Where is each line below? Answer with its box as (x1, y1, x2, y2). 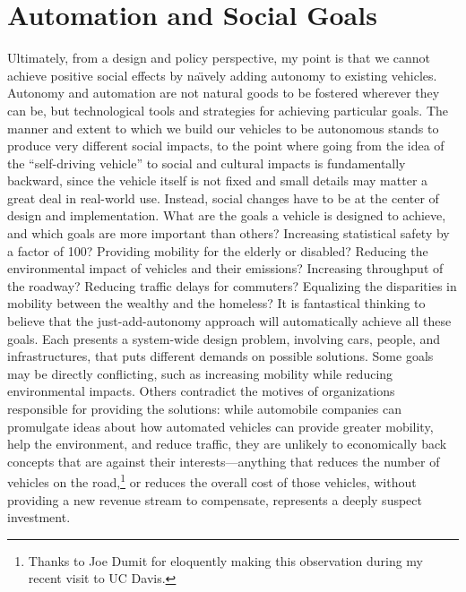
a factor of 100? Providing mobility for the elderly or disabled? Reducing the (7, 241, 428, 260)
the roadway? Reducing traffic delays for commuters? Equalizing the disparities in (7, 276, 457, 295)
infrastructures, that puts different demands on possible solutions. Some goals (7, 347, 434, 365)
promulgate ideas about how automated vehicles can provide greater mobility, (7, 416, 434, 435)
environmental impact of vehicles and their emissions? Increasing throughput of (7, 259, 444, 278)
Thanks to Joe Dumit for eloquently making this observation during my (28, 551, 424, 570)
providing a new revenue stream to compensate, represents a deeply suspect (7, 490, 422, 509)
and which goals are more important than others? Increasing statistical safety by (7, 224, 450, 243)
